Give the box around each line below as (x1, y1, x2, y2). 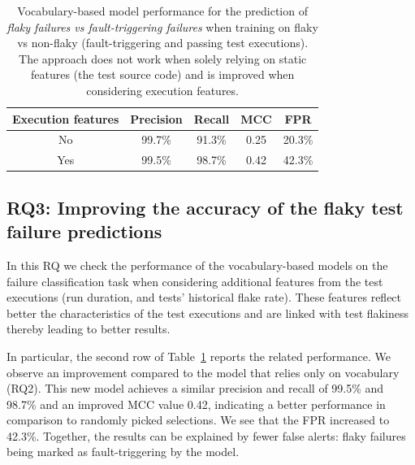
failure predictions (6, 219, 162, 244)
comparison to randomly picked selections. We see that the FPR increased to (6, 411, 390, 428)
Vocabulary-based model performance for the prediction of (17, 2, 308, 19)
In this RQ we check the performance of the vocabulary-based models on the (6, 256, 388, 273)
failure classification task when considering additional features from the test (6, 272, 383, 289)
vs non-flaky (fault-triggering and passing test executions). (17, 34, 309, 51)
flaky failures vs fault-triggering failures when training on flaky (6, 18, 318, 35)
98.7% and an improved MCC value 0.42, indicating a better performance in (6, 395, 386, 412)
